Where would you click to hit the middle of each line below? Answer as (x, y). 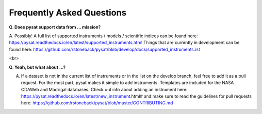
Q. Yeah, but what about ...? (37, 67)
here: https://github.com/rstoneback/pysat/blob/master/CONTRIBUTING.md (97, 103)
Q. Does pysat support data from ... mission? (55, 27)
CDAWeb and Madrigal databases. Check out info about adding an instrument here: (104, 89)
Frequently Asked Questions (68, 13)
